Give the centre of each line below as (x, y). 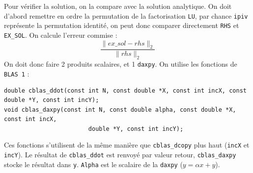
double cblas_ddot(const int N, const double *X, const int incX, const (125, 90)
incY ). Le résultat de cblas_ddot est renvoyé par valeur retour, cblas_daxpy (120, 155)
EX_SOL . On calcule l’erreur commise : (61, 35)
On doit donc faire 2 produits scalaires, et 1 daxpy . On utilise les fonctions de (121, 64)
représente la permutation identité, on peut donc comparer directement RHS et (122, 25)
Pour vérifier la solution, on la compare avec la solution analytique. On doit (118, 6)
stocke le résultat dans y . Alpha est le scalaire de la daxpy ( (93, 164)
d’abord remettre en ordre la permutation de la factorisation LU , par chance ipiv (126, 15)
